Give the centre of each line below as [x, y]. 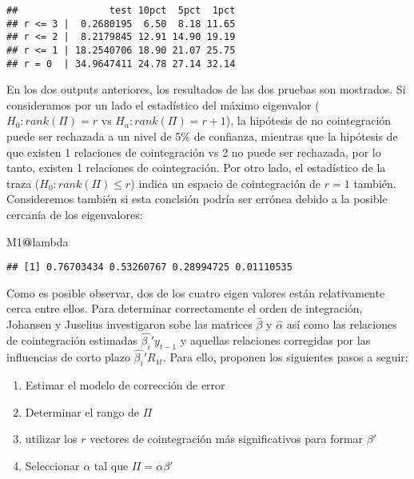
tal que [111, 465]
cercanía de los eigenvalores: [75, 215]
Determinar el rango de [82, 411]
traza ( [23, 183]
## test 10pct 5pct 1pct [121, 10]
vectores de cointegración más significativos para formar [227, 439]
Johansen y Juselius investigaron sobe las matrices [129, 324]
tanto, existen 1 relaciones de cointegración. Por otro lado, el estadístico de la [196, 168]
